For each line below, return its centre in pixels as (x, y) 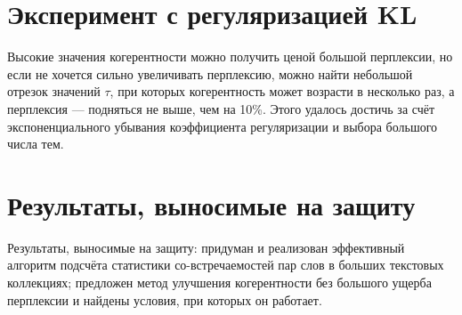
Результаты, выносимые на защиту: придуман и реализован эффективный (206, 247)
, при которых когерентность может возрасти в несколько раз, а (282, 91)
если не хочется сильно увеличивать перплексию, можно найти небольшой (210, 73)
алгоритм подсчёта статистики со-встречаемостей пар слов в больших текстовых (226, 265)
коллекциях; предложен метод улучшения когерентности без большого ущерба (219, 282)
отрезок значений (54, 91)
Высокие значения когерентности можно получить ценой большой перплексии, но (230, 57)
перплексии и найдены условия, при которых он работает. (165, 299)
